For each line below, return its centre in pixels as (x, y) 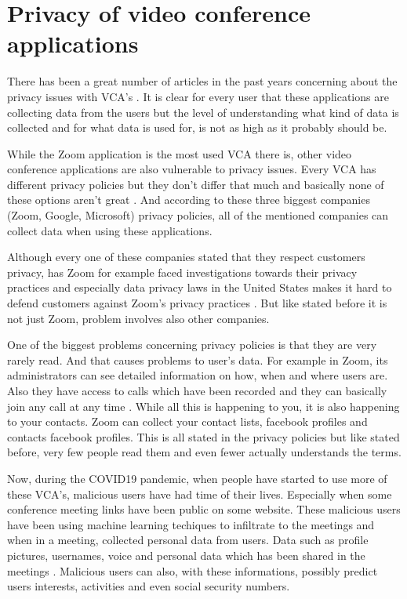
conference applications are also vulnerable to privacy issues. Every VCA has (192, 169)
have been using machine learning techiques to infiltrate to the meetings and (191, 524)
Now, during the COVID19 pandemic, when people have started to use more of (197, 478)
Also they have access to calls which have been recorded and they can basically (197, 390)
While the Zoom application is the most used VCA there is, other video (180, 153)
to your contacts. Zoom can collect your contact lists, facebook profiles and (187, 421)
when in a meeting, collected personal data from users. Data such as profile (188, 540)
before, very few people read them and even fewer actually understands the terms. (204, 452)
